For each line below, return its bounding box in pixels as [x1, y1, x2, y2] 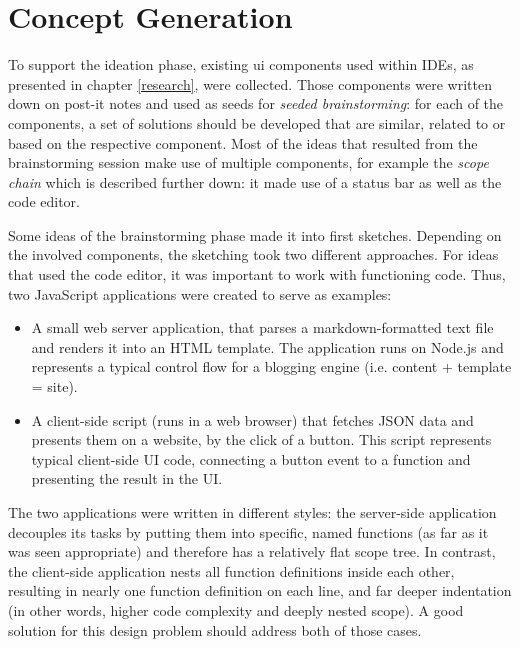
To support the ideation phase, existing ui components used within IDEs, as [8, 54, 474, 75]
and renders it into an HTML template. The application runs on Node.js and [31, 336, 504, 357]
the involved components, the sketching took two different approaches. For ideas [8, 244, 499, 265]
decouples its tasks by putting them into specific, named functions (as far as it [8, 521, 489, 542]
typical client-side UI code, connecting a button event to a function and [31, 448, 471, 469]
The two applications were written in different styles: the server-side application [8, 502, 497, 522]
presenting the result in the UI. [31, 468, 223, 489]
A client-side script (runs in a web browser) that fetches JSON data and [31, 409, 474, 430]
